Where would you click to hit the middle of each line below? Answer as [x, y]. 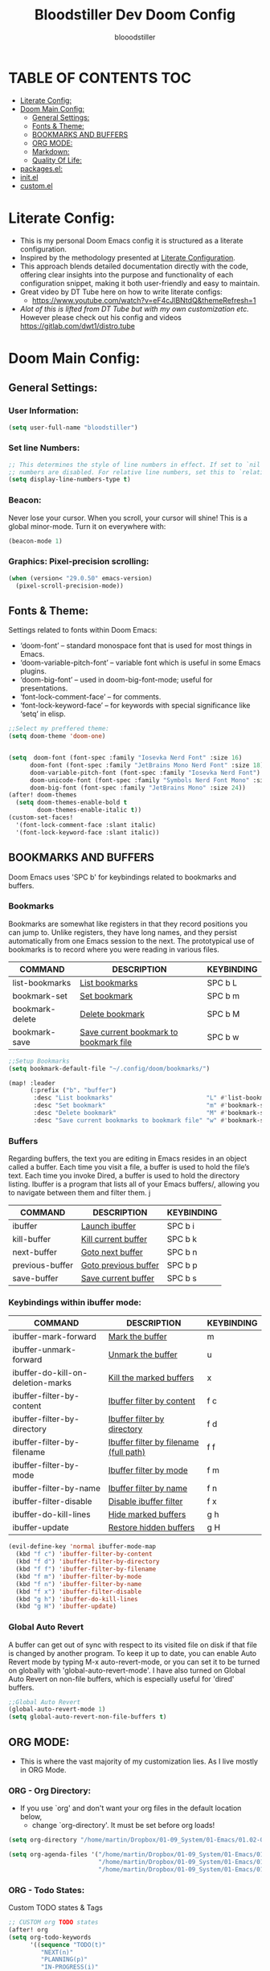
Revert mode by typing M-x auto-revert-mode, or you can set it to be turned [134, 1662]
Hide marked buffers [147, 1514]
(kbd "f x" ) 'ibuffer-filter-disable [79, 1592]
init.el [29, 177]
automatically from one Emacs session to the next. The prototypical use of [131, 940]
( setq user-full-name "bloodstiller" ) [73, 428]
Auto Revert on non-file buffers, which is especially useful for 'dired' [121, 1678]
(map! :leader [32, 1083]
